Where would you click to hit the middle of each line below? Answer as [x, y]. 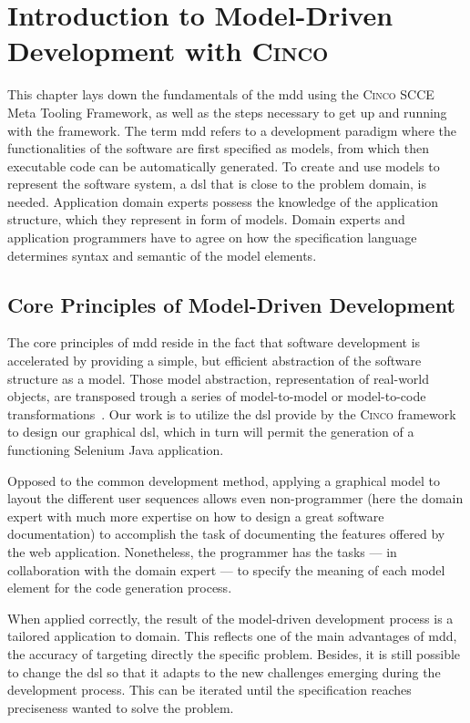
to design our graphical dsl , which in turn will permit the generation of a [211, 432]
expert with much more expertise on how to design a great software [196, 516]
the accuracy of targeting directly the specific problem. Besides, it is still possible [234, 653]
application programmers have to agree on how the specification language [212, 238]
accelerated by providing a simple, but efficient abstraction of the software [215, 361]
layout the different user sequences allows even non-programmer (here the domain [235, 498]
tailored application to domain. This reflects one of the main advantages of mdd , [232, 636]
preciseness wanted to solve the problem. [121, 707]
